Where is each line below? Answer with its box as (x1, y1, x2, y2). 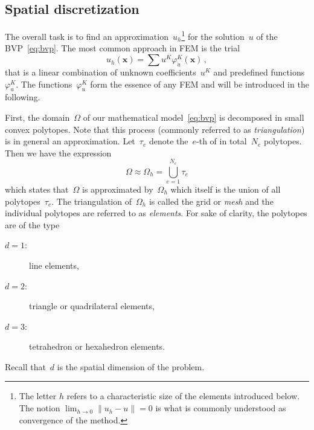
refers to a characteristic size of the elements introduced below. (66, 390, 300, 402)
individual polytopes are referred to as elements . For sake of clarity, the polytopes (5, 207, 307, 219)
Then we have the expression (5, 146, 112, 159)
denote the (149, 135, 188, 147)
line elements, (29, 258, 79, 271)
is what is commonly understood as (155, 402, 286, 414)
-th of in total (196, 135, 247, 147)
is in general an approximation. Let (5, 135, 135, 147)
